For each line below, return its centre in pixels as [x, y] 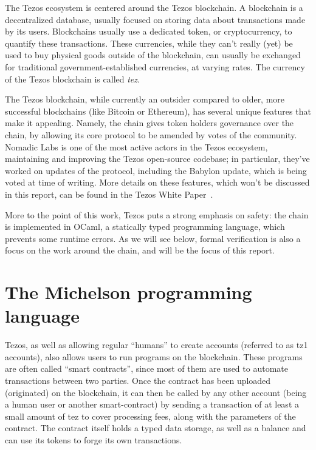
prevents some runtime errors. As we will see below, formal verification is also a [153, 238]
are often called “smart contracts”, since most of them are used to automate [146, 368]
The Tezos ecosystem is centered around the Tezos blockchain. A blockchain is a [154, 7]
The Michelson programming [129, 292]
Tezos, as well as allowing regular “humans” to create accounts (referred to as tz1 [156, 345]
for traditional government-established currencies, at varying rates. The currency [155, 66]
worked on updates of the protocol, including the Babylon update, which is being [156, 170]
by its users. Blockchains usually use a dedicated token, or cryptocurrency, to [149, 31]
